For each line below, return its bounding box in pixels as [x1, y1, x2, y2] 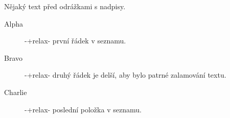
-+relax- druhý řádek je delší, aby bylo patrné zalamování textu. [25, 69, 226, 80]
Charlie [4, 86, 27, 97]
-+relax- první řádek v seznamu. [25, 35, 126, 46]
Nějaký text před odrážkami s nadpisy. [4, 1, 126, 11]
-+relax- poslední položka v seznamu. [25, 104, 142, 114]
